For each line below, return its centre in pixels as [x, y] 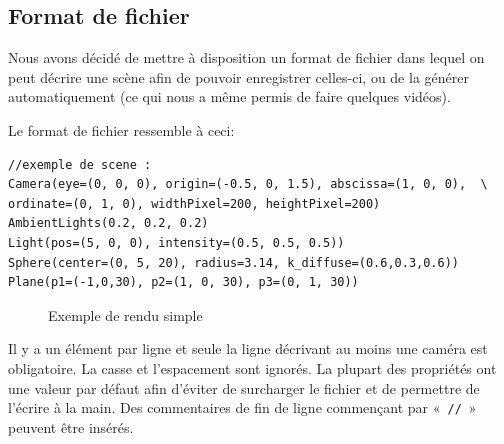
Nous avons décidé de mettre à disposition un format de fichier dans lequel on [246, 57]
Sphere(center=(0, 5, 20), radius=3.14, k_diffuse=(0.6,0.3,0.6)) [234, 262]
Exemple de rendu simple [125, 314]
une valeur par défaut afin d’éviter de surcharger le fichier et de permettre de [244, 387]
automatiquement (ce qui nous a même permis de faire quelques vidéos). [229, 96]
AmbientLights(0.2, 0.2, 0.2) [108, 223]
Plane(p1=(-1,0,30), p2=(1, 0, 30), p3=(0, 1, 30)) [183, 282]
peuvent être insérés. [71, 426]
